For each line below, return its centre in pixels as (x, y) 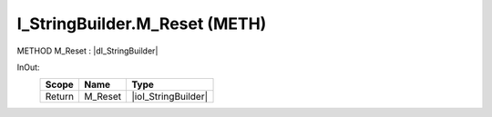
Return (60, 97)
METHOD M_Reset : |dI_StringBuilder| (87, 51)
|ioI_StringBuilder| (170, 97)
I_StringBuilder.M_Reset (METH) (142, 24)
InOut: (28, 67)
